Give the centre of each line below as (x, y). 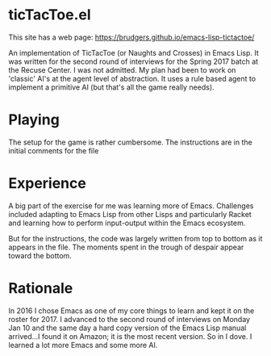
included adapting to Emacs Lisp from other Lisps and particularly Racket (130, 214)
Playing (34, 120)
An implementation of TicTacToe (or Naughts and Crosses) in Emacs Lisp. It (134, 52)
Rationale (41, 288)
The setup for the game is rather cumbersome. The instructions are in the (130, 142)
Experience (47, 184)
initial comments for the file (54, 150)
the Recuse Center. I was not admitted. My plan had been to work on (122, 69)
